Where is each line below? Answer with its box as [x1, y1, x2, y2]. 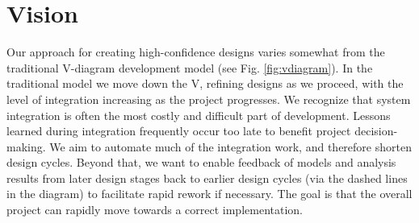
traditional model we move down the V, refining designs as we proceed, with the [6, 75, 404, 92]
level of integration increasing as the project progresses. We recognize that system [6, 90, 411, 107]
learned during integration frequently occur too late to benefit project [6, 122, 351, 139]
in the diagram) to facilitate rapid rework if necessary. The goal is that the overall [6, 185, 413, 202]
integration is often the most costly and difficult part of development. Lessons [6, 106, 391, 123]
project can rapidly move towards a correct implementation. [6, 201, 303, 218]
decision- [354, 122, 398, 139]
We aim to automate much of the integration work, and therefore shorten [49, 138, 412, 155]
